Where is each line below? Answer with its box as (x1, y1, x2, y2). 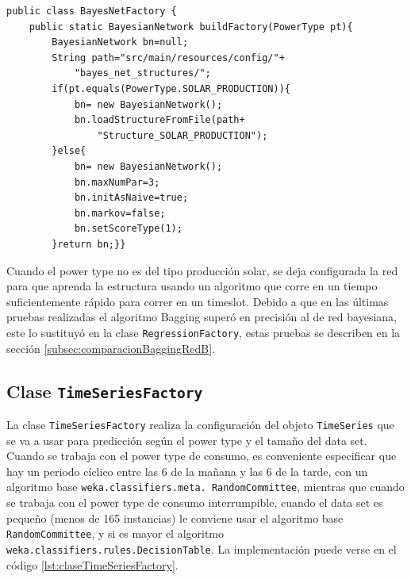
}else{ (52, 145, 86, 157)
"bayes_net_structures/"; (74, 67, 211, 79)
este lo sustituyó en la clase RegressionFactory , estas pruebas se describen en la (6, 324, 401, 340)
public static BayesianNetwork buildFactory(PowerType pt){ (29, 21, 353, 33)
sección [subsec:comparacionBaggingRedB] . (6, 339, 215, 356)
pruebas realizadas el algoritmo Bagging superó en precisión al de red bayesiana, (6, 309, 397, 325)
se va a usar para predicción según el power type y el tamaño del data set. (6, 431, 367, 448)
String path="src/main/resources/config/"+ (52, 52, 285, 63)
